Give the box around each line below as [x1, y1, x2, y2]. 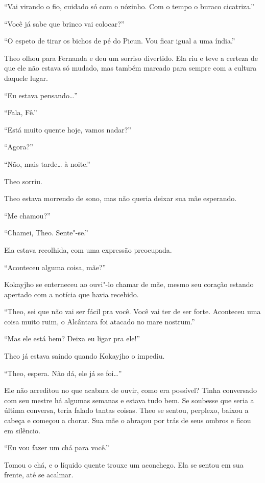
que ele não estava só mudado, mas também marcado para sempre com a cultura [4, 62, 257, 73]
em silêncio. [4, 425, 40, 435]
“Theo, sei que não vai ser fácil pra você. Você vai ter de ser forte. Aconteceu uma [4, 306, 261, 317]
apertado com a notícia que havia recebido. [4, 289, 139, 299]
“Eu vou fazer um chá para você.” [4, 442, 109, 453]
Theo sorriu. [4, 175, 42, 186]
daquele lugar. [4, 72, 49, 83]
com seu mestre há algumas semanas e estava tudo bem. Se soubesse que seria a [4, 394, 254, 405]
